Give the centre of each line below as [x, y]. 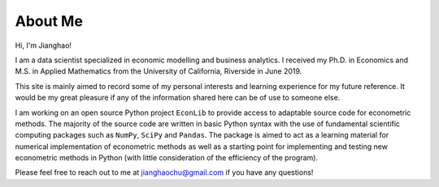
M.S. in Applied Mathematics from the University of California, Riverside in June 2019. [159, 71]
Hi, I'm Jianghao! [43, 45]
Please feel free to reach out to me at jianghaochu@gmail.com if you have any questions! [164, 172]
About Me [49, 21]
